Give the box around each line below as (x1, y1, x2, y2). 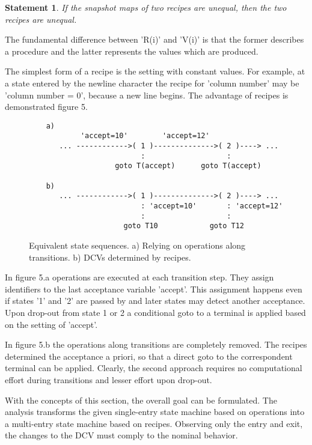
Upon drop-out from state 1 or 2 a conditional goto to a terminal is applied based (5, 306, 306, 318)
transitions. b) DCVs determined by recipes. (29, 250, 191, 263)
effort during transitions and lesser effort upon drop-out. (5, 373, 212, 386)
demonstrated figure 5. (5, 100, 88, 113)
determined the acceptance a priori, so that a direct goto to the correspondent (5, 350, 293, 362)
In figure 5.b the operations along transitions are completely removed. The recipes (5, 338, 307, 351)
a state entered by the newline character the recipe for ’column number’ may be (5, 76, 299, 89)
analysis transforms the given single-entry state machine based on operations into (5, 405, 305, 418)
